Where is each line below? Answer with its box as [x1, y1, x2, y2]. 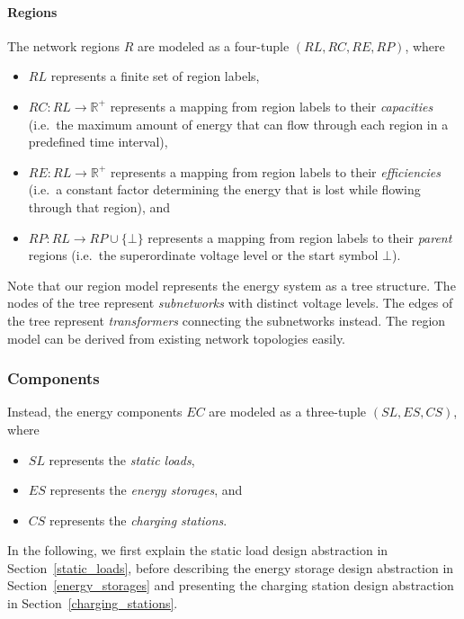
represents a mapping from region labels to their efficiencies [110, 162, 441, 181]
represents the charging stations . [49, 510, 228, 529]
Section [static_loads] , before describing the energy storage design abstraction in [7, 558, 454, 577]
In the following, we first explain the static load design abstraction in [7, 541, 388, 560]
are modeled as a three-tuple [209, 402, 367, 421]
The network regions [7, 36, 120, 55]
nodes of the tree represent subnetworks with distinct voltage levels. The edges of [7, 293, 453, 312]
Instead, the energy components [7, 402, 183, 421]
